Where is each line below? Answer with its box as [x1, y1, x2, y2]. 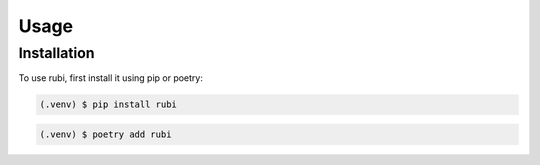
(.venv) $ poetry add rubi [39, 128, 172, 140]
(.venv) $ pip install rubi [39, 99, 177, 110]
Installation [18, 44, 95, 62]
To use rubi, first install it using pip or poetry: [18, 72, 204, 84]
